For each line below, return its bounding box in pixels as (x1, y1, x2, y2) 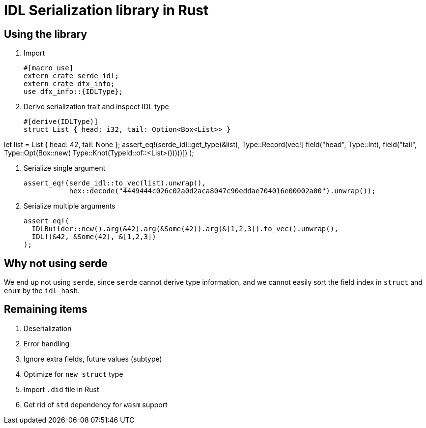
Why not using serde (4, 257, 108, 270)
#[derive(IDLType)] (24, 118, 98, 126)
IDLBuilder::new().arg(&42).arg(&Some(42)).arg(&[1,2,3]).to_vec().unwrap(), (31, 225, 339, 233)
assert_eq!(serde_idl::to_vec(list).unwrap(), (24, 179, 206, 187)
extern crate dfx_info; (24, 80, 115, 88)
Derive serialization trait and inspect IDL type (24, 102, 169, 111)
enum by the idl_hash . (4, 286, 80, 295)
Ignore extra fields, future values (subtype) (24, 354, 162, 363)
